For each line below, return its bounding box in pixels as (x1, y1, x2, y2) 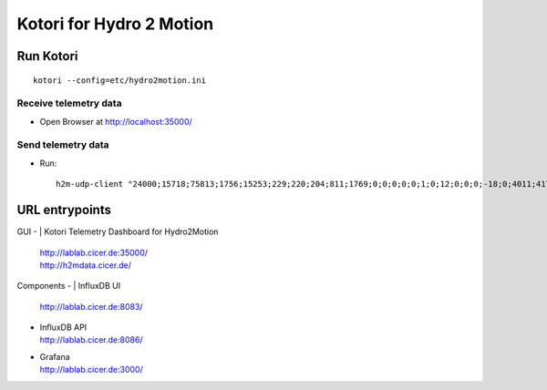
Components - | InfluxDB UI (16, 281, 121, 292)
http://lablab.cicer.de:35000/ (39, 247, 149, 258)
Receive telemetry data (16, 97, 122, 109)
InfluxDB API (39, 322, 88, 333)
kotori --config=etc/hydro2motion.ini (33, 75, 207, 86)
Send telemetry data (16, 139, 109, 151)
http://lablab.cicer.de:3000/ (39, 364, 143, 375)
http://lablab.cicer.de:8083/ (39, 301, 143, 312)
